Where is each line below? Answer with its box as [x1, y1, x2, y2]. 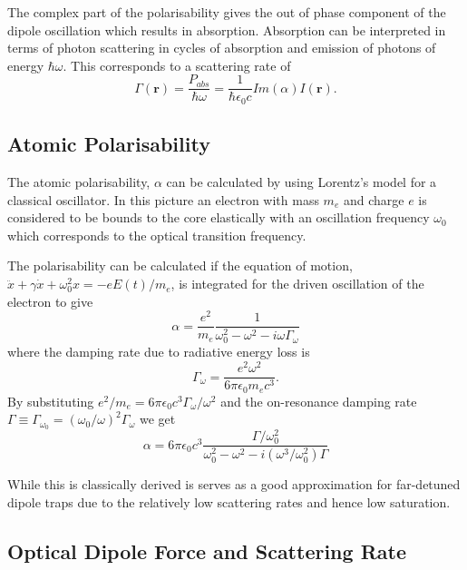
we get [139, 409, 176, 428]
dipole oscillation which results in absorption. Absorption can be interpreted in [7, 20, 446, 39]
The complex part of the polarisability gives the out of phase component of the [7, 3, 446, 21]
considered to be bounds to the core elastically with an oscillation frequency [7, 208, 430, 227]
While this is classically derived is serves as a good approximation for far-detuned [7, 475, 461, 494]
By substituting [7, 391, 94, 410]
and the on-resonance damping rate [220, 391, 417, 410]
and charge [343, 190, 404, 209]
